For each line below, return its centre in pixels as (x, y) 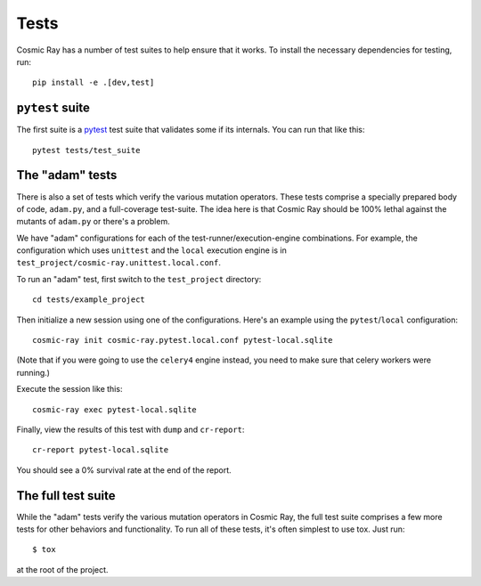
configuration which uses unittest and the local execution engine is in (151, 250)
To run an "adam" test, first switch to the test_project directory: (139, 279)
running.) (33, 372)
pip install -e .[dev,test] (94, 83)
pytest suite (53, 108)
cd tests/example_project (89, 300)
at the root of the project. (62, 569)
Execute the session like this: (69, 389)
